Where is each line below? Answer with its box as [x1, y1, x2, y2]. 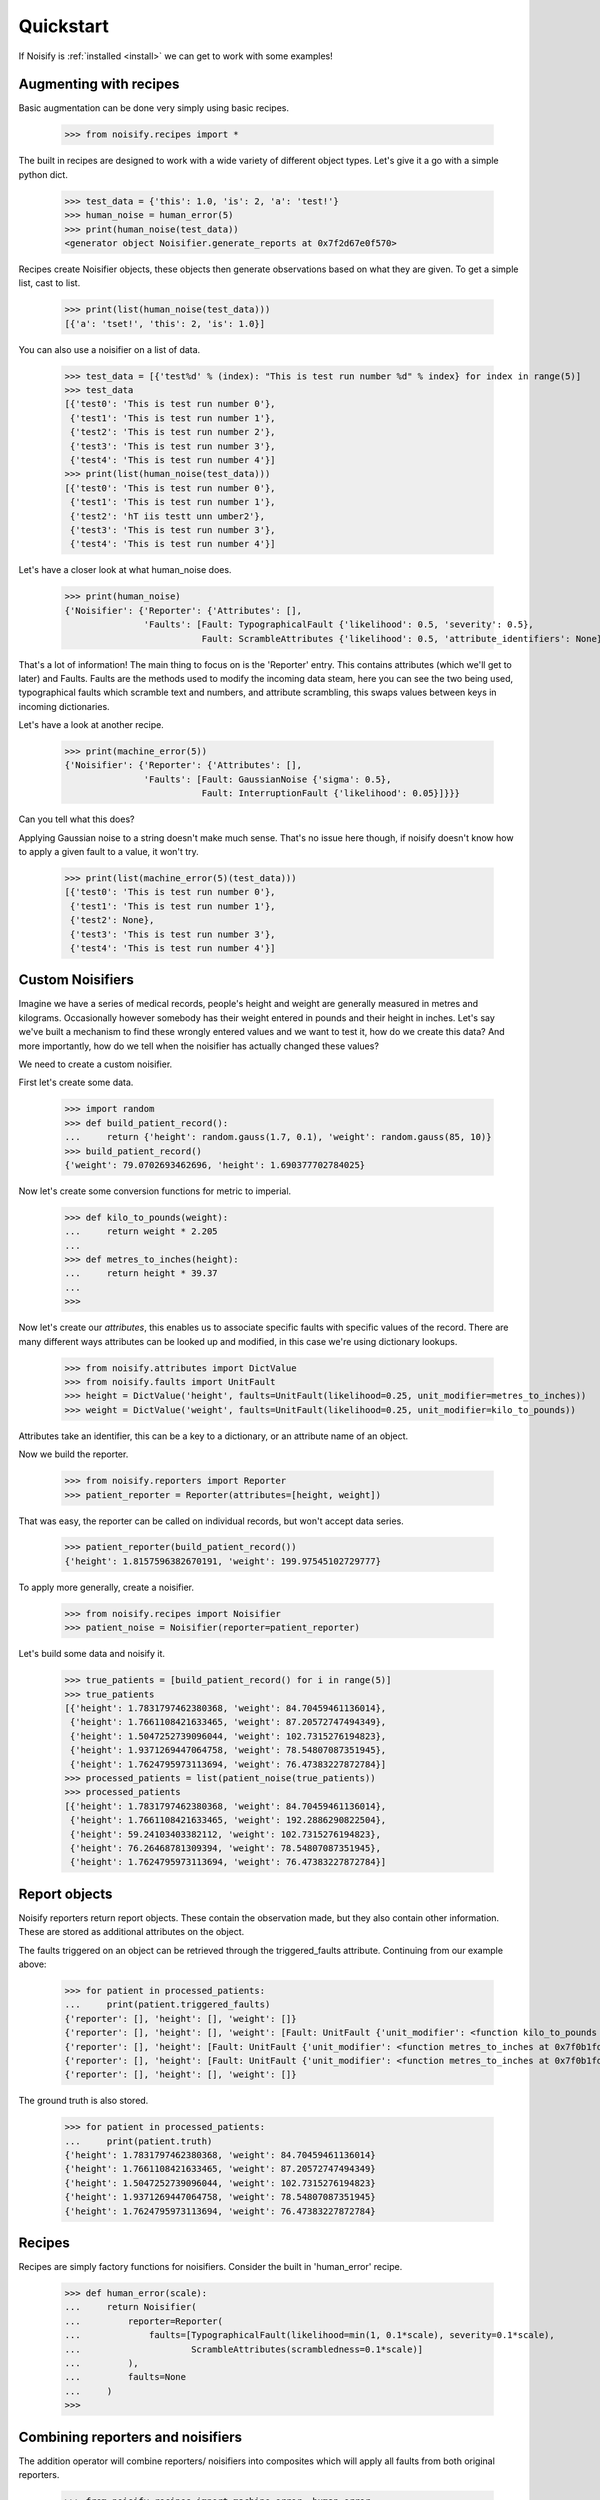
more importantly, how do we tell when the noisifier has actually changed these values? [18, 1040, 380, 1052]
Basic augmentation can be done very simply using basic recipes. [18, 102, 290, 114]
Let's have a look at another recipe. [18, 719, 164, 731]
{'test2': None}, [70, 915, 155, 926]
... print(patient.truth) [64, 2135, 213, 2147]
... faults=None [64, 2371, 187, 2383]
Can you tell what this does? [18, 813, 135, 825]
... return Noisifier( [64, 2301, 197, 2313]
